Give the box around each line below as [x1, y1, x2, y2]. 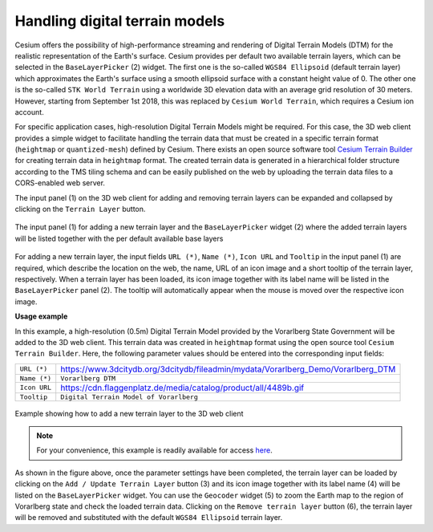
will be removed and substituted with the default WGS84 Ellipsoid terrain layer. [14, 513, 283, 522]
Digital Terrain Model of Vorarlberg [60, 392, 198, 401]
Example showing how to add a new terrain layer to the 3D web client [14, 408, 244, 418]
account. [14, 107, 44, 116]
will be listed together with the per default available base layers [14, 234, 224, 243]
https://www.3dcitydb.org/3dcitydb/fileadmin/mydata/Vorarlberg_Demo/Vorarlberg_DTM [60, 363, 396, 375]
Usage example [14, 311, 68, 321]
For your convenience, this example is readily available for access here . [36, 445, 273, 455]
